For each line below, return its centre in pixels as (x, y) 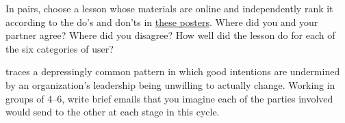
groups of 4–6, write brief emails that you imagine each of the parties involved (169, 98)
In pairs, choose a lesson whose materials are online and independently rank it (169, 8)
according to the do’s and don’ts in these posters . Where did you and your (162, 22)
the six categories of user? (60, 48)
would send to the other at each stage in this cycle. (113, 112)
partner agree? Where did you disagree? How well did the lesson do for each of (170, 35)
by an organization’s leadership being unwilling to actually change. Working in (170, 84)
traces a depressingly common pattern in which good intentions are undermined (173, 71)
